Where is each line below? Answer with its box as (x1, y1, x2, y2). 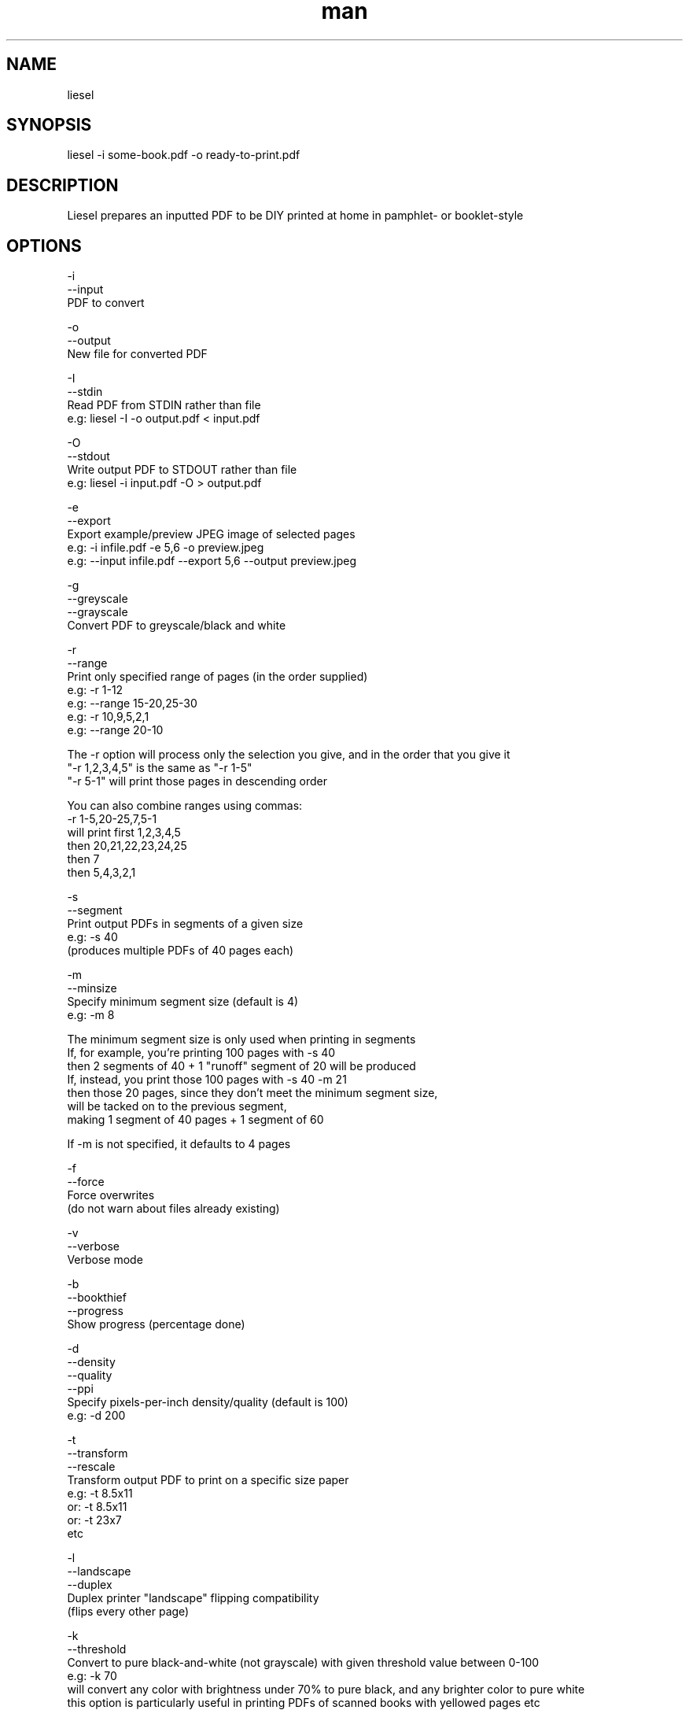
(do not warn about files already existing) (67, 1202, 280, 1216)
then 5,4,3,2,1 (67, 866, 136, 880)
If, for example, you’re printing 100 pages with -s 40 (67, 1046, 336, 1060)
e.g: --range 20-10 (67, 723, 164, 737)
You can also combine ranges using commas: (67, 799, 303, 813)
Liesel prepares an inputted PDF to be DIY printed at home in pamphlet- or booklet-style (67, 209, 524, 223)
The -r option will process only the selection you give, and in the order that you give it (67, 748, 510, 762)
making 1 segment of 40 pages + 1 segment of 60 (67, 1113, 324, 1127)
